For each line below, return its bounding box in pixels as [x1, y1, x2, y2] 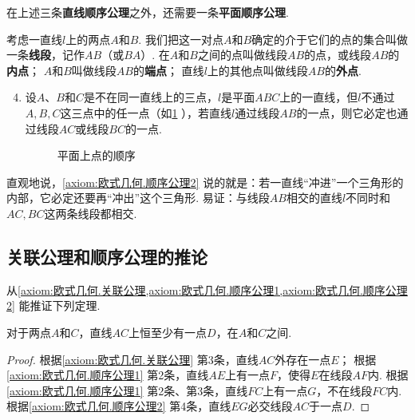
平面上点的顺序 [57, 147, 136, 164]
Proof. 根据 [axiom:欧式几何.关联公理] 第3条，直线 [6, 351, 259, 367]
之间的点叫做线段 [197, 46, 287, 63]
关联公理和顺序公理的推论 [6, 244, 207, 268]
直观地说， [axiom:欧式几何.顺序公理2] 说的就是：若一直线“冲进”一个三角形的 [6, 173, 404, 190]
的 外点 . [324, 61, 362, 78]
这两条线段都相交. [44, 204, 137, 221]
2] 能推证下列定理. [6, 297, 101, 314]
